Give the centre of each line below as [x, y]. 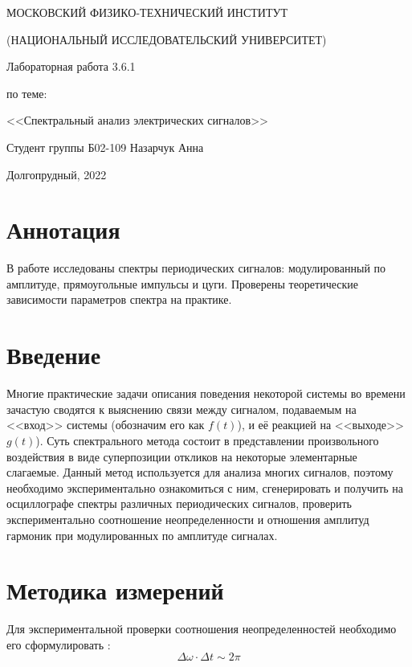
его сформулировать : [59, 644]
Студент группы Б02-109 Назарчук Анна [105, 147]
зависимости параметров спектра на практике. [119, 299]
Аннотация [63, 229]
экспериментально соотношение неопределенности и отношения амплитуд [188, 519]
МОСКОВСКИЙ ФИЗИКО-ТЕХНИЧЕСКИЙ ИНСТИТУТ [147, 12]
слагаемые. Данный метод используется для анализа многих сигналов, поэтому [200, 472]
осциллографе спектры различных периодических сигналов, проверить [179, 503]
